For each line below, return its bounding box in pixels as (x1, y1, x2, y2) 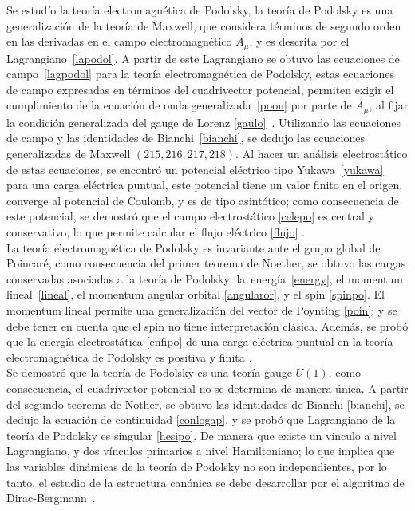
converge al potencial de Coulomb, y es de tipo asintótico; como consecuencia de (6, 192, 399, 208)
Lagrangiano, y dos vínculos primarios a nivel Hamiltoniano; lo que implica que (6, 442, 395, 459)
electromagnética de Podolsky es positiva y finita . (6, 348, 252, 365)
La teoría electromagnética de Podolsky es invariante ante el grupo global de (6, 239, 381, 255)
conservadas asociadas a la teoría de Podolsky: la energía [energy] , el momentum (6, 270, 403, 287)
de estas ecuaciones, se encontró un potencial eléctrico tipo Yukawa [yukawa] (6, 160, 384, 177)
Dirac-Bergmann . (6, 489, 96, 506)
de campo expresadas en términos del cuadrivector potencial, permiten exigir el (6, 81, 394, 97)
